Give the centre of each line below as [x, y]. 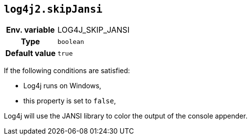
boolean [71, 41]
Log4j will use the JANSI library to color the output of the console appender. [126, 116]
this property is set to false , [70, 101]
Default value [31, 53]
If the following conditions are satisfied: [67, 71]
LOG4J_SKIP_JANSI [94, 30]
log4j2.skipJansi [53, 9]
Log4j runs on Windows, [63, 86]
